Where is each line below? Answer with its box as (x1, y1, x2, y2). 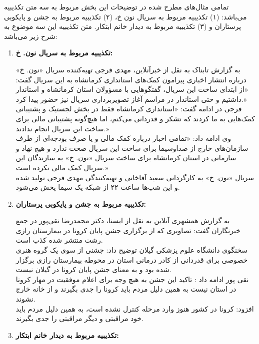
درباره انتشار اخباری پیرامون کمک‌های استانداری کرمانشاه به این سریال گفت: (15, 74, 246, 84)
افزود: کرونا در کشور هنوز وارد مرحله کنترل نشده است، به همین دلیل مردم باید (15, 303, 254, 314)
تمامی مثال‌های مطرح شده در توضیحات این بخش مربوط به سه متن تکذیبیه (4, 1, 229, 11)
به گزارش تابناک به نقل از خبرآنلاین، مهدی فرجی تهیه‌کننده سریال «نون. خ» (15, 64, 240, 74)
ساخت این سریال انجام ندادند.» (15, 123, 109, 133)
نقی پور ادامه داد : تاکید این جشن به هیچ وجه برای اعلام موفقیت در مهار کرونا (15, 274, 249, 284)
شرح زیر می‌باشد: (4, 30, 57, 41)
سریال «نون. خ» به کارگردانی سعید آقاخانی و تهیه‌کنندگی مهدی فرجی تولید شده (15, 172, 254, 182)
